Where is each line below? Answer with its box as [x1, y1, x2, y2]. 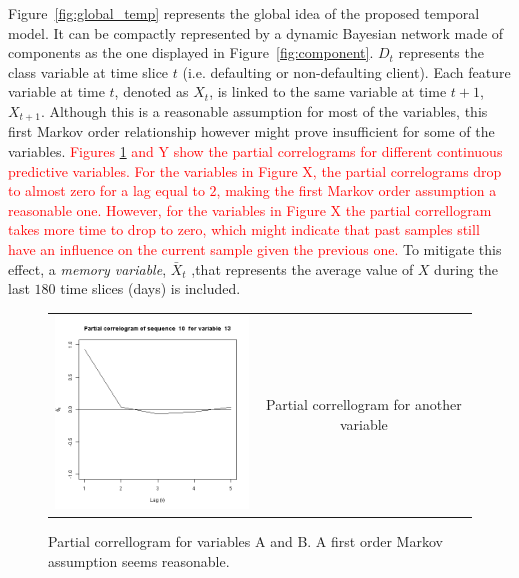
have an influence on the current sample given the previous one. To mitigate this [8, 238, 502, 259]
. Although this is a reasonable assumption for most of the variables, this [40, 100, 488, 121]
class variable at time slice [8, 61, 169, 82]
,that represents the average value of [191, 258, 414, 279]
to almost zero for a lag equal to [8, 180, 205, 201]
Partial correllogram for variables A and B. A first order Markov [48, 531, 443, 552]
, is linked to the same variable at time [209, 81, 447, 102]
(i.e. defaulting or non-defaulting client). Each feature [182, 61, 511, 82]
